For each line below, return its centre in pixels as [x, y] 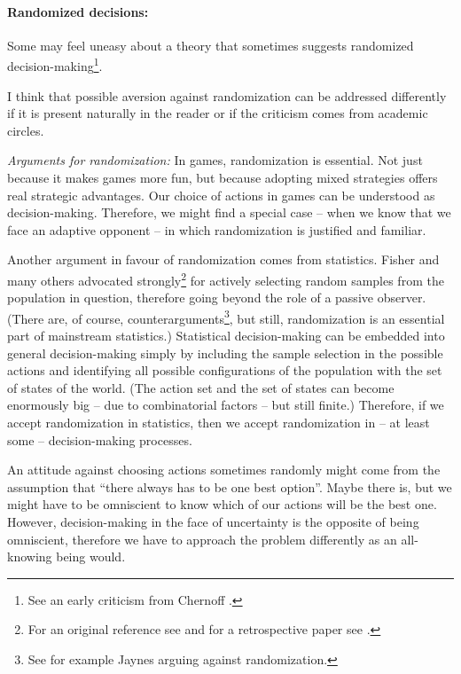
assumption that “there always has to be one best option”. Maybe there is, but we [230, 486]
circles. [26, 130]
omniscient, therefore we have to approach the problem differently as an [202, 539]
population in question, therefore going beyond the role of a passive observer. [217, 298]
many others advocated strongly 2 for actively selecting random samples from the [226, 278]
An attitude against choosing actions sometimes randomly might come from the [224, 470]
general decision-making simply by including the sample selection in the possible [225, 353]
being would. [91, 556]
